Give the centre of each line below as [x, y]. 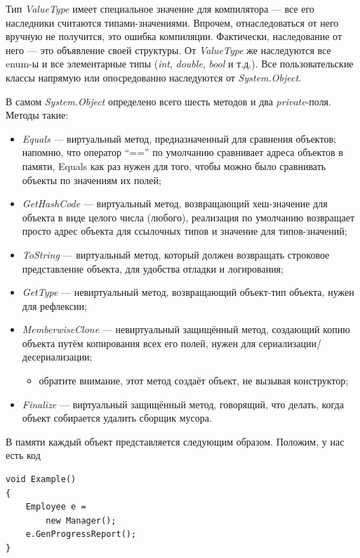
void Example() [41, 480]
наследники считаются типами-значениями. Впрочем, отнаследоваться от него [172, 22]
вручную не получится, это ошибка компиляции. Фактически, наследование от [174, 36]
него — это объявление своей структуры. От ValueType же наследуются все [168, 50]
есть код [23, 455]
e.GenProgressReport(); [81, 534]
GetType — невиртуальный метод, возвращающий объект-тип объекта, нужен [188, 292]
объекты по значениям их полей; [92, 180]
